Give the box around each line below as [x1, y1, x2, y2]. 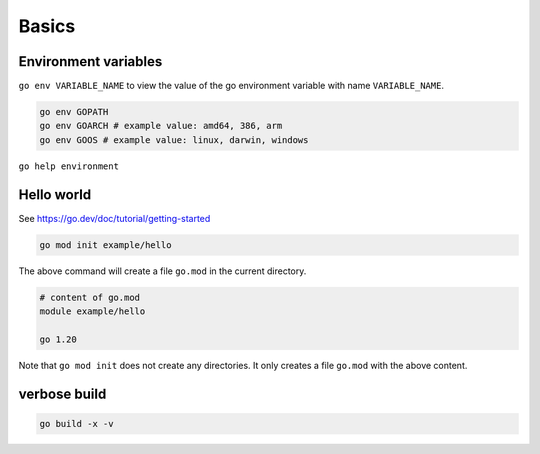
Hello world [18, 186, 92, 203]
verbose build [18, 385, 107, 402]
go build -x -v [39, 418, 114, 429]
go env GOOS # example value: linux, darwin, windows [39, 134, 309, 145]
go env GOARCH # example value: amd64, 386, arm [39, 120, 283, 132]
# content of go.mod [39, 291, 140, 303]
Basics [18, 15, 76, 37]
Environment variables [18, 53, 163, 70]
